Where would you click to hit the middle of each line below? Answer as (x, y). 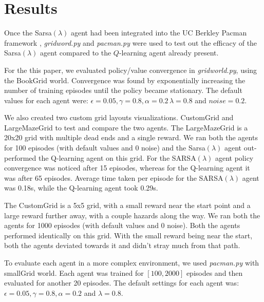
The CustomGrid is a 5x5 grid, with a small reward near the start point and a (127, 205)
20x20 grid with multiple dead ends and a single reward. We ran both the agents (131, 137)
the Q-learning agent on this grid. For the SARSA (117, 157)
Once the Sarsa (28, 33)
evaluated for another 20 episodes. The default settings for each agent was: (122, 283)
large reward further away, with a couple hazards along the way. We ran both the (132, 215)
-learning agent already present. (169, 53)
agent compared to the (76, 53)
